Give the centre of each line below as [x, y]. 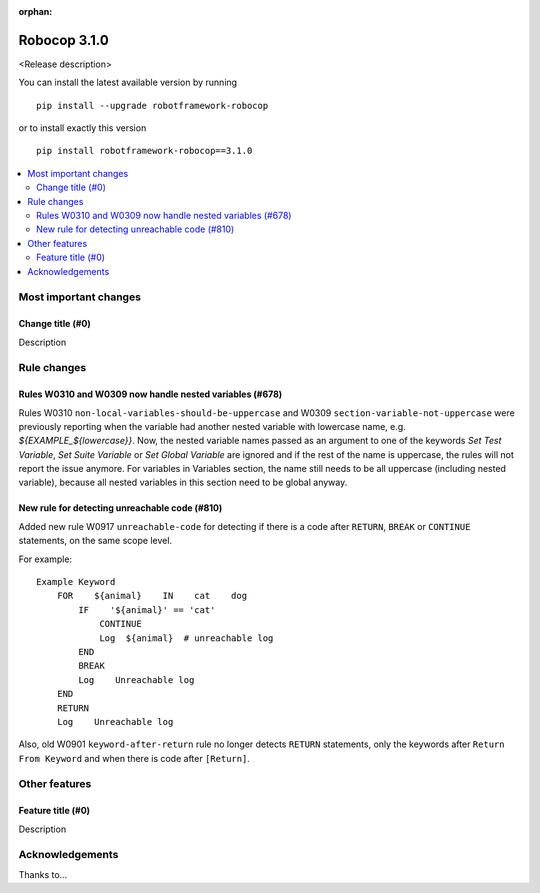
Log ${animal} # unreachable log [186, 638]
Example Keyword [76, 582]
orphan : [35, 11]
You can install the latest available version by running [128, 82]
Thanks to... [43, 874]
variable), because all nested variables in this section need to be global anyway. [183, 482]
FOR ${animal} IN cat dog [152, 596]
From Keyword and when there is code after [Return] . [134, 758]
